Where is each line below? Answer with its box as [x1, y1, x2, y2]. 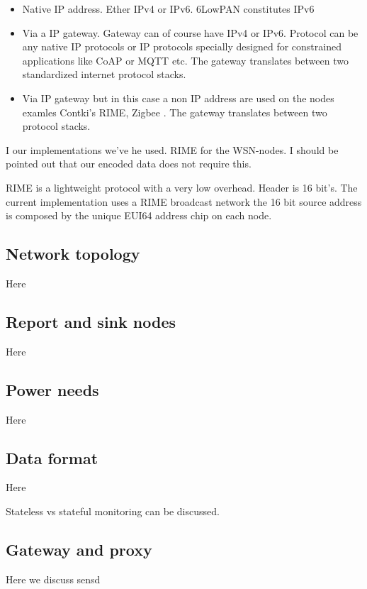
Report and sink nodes [6, 310, 176, 332]
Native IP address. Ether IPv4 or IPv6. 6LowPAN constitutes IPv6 [22, 1, 315, 16]
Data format [6, 446, 98, 468]
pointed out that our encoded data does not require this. [6, 156, 252, 171]
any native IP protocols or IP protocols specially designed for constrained [22, 39, 341, 54]
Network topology [6, 243, 140, 265]
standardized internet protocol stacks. [22, 67, 186, 82]
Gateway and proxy [6, 538, 152, 560]
